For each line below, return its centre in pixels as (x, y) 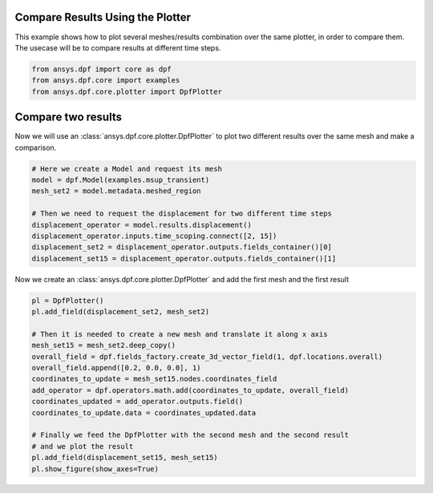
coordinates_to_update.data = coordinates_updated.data (144, 412)
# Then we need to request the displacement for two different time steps (182, 214)
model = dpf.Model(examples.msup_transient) (121, 180)
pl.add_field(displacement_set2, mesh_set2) (121, 312)
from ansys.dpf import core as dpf (101, 69)
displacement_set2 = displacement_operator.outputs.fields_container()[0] (182, 247)
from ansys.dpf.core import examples (106, 81)
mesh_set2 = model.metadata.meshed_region (116, 191)
